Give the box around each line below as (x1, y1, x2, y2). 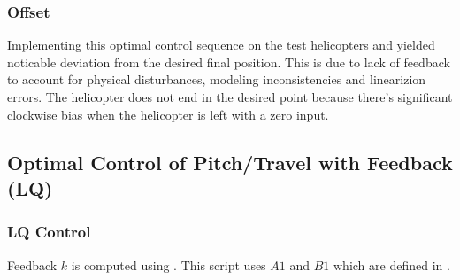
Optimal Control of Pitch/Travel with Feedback (7, 148, 453, 175)
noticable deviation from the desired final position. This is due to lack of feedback (7, 52, 450, 71)
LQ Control (7, 221, 91, 243)
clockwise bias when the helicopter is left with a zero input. (7, 105, 329, 123)
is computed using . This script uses (71, 255, 266, 274)
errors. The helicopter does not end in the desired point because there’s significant (7, 88, 453, 105)
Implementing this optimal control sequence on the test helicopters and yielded (7, 35, 435, 54)
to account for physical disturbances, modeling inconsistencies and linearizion (7, 70, 426, 89)
